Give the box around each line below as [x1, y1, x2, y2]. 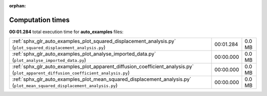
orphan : [9, 3, 26, 8]
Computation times [9, 15, 70, 24]
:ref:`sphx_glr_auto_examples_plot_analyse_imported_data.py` [12, 50, 156, 57]
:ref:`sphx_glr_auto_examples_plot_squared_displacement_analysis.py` [12, 38, 176, 45]
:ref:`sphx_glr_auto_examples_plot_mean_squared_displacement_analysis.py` [12, 76, 191, 83]
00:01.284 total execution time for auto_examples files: [9, 29, 124, 35]
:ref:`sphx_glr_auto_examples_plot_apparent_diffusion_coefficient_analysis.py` [12, 63, 194, 70]
